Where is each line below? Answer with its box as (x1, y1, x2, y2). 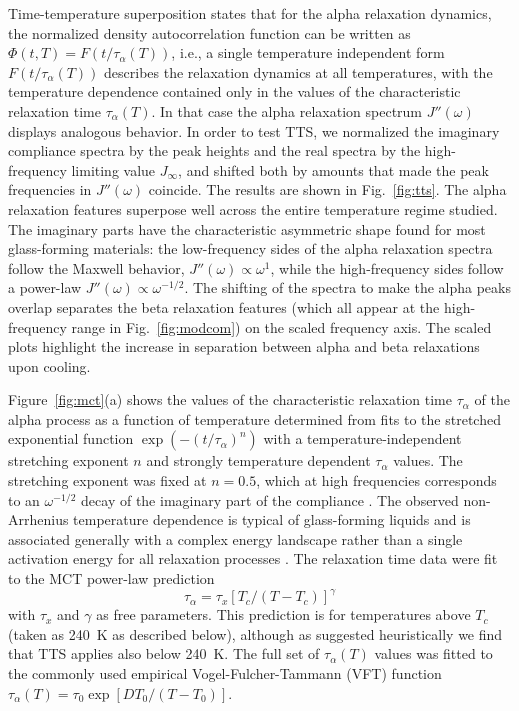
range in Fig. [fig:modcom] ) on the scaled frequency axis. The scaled (71, 316, 492, 337)
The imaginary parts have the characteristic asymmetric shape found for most (8, 218, 486, 239)
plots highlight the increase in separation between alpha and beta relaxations (8, 336, 480, 357)
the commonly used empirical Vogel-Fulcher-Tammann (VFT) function (8, 662, 442, 683)
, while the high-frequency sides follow (270, 257, 504, 278)
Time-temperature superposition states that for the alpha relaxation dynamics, (8, 3, 492, 23)
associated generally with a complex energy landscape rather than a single (8, 528, 463, 549)
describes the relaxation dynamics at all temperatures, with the (104, 61, 493, 82)
